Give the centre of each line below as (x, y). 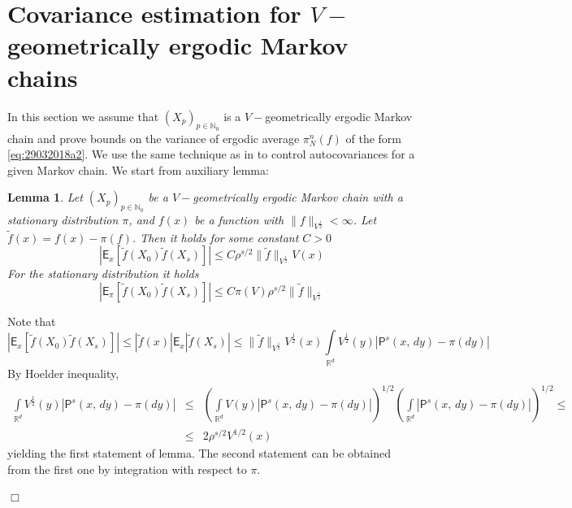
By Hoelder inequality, (63, 373)
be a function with (239, 219)
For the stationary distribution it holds (103, 274)
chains (43, 77)
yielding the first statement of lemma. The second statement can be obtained (199, 453)
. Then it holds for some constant (215, 237)
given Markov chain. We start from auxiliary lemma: (138, 169)
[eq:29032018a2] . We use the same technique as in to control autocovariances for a (211, 154)
